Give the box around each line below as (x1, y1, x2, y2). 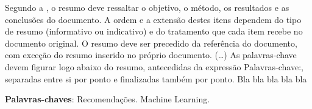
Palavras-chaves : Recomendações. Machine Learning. (5, 93, 210, 105)
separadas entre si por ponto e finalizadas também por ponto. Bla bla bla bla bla (5, 72, 307, 85)
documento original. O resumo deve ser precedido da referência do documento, (5, 36, 297, 49)
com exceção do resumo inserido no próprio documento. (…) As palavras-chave (5, 48, 297, 61)
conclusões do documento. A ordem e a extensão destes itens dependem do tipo (5, 13, 302, 25)
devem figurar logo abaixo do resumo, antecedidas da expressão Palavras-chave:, (5, 60, 303, 73)
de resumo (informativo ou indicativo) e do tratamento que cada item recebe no (5, 25, 303, 38)
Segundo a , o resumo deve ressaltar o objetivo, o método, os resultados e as (5, 1, 289, 13)
